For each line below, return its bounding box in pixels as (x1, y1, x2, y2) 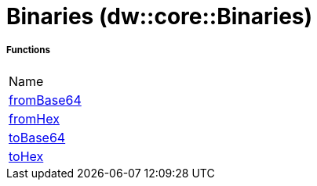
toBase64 (9, 129, 66, 145)
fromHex (9, 110, 60, 127)
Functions (6, 45, 50, 56)
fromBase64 (9, 91, 82, 108)
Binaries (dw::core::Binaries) (6, 3, 313, 30)
